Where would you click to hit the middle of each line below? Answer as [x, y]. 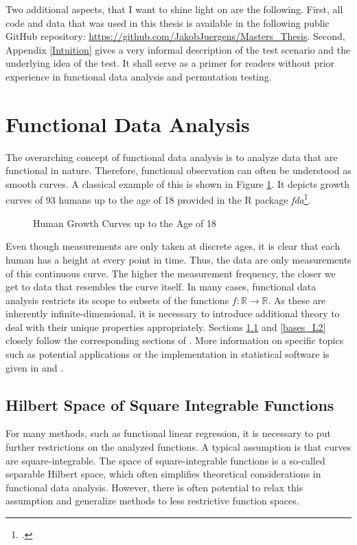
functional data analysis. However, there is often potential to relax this [154, 487]
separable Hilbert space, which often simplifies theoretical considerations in [163, 474]
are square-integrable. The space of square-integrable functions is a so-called [165, 460]
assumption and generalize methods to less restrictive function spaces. [152, 501]
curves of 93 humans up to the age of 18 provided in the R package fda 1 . [158, 199]
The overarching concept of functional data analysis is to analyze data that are [172, 157]
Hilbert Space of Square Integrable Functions [170, 404]
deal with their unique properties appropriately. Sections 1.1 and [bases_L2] [166, 327]
